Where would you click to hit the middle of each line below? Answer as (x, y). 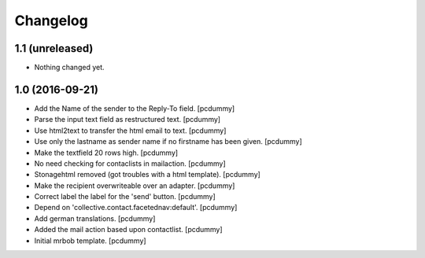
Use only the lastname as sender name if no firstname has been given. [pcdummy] (168, 142)
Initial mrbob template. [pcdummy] (90, 241)
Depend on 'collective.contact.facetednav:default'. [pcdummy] (136, 208)
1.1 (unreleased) (54, 48)
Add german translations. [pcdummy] (95, 218)
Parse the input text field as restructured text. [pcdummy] (127, 120)
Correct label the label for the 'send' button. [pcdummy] (125, 197)
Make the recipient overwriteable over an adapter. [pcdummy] (135, 186)
